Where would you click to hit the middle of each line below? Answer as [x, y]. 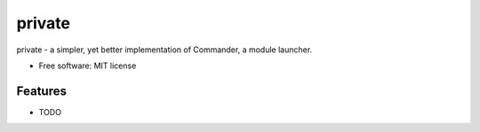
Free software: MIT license [88, 66]
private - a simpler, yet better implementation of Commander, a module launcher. [164, 50]
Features [41, 91]
